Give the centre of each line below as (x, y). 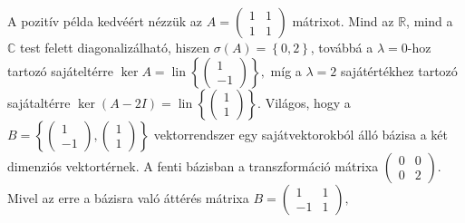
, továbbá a (342, 47)
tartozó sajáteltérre (60, 70)
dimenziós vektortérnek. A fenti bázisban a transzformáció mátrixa (193, 165)
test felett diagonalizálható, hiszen (115, 47)
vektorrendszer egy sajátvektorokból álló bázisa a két (300, 134)
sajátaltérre (39, 102)
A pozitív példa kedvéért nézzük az (105, 21)
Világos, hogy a (308, 102)
